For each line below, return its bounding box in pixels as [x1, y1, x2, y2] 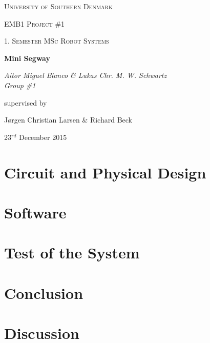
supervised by [4, 97, 47, 108]
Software [4, 201, 67, 223]
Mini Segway [4, 52, 50, 63]
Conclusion [4, 282, 83, 303]
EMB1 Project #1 [4, 18, 65, 29]
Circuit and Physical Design [4, 162, 206, 183]
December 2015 [18, 131, 67, 142]
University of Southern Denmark [4, 1, 113, 11]
